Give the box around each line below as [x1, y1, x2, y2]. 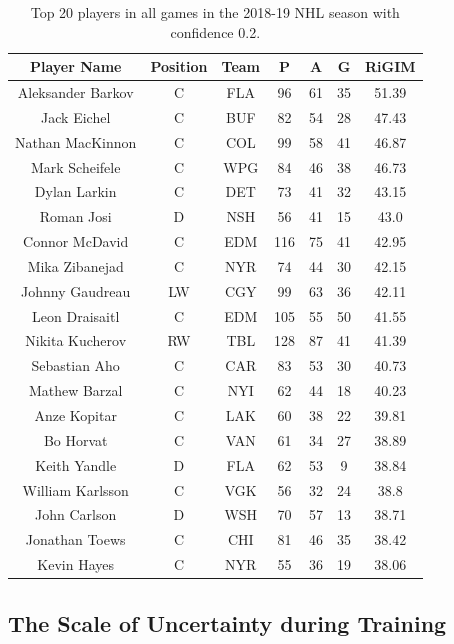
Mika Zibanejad [27, 255, 124, 276]
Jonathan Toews [25, 529, 126, 550]
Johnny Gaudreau [21, 280, 131, 301]
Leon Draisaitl [32, 305, 120, 326]
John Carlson [35, 504, 117, 525]
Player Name [29, 56, 122, 77]
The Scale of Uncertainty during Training [8, 607, 447, 638]
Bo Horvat [43, 429, 108, 450]
